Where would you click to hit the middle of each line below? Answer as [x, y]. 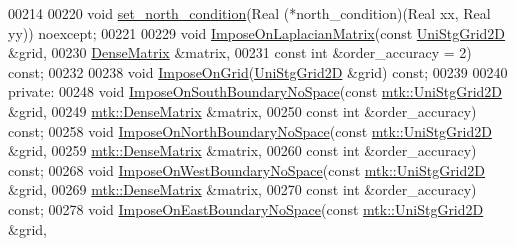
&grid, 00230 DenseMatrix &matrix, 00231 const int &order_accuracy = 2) [240, 52]
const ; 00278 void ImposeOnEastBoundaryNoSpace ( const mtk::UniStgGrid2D [246, 208]
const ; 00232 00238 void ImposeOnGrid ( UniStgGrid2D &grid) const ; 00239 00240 [258, 71]
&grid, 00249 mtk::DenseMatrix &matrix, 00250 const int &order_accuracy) [242, 110]
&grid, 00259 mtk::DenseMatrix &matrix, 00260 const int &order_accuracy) [242, 150]
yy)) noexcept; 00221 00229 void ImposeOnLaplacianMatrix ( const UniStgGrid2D [257, 32]
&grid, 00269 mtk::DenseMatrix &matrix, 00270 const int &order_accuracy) [242, 189]
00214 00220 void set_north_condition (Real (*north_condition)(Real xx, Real [249, 13]
